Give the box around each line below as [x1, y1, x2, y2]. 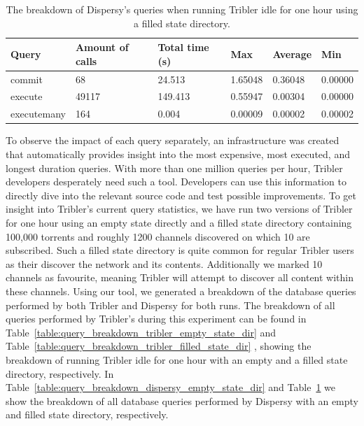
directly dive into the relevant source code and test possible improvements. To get [6, 187, 356, 202]
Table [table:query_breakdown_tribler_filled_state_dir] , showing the [6, 339, 311, 353]
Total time [157, 40, 209, 55]
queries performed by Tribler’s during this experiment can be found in [6, 311, 307, 326]
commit [10, 71, 43, 86]
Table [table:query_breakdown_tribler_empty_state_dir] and [6, 325, 276, 339]
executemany [10, 106, 66, 121]
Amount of [75, 40, 129, 55]
